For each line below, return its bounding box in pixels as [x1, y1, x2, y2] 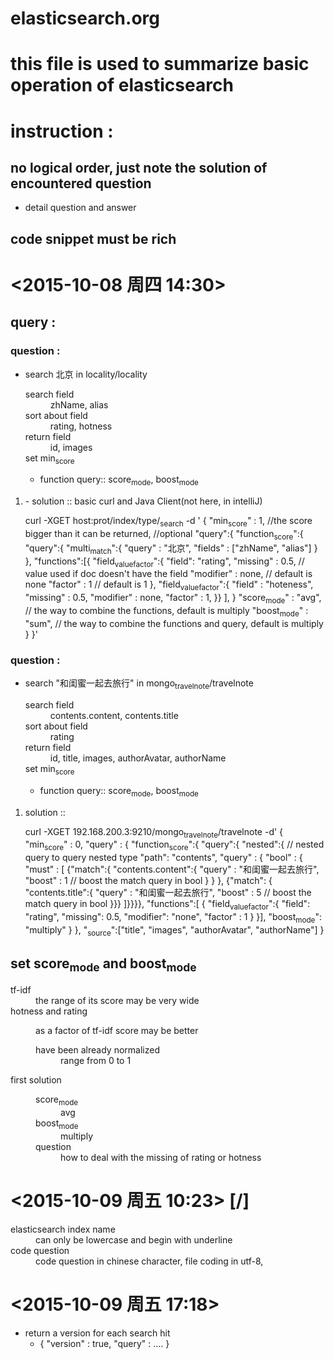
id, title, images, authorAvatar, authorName [49, 752, 227, 764]
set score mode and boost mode [10, 955, 197, 975]
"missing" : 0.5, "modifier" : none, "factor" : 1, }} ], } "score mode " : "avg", [24, 592, 322, 606]
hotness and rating [10, 1005, 88, 1017]
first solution [10, 1074, 62, 1086]
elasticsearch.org [10, 7, 160, 30]
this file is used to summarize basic [10, 53, 310, 76]
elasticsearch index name [10, 1223, 116, 1236]
